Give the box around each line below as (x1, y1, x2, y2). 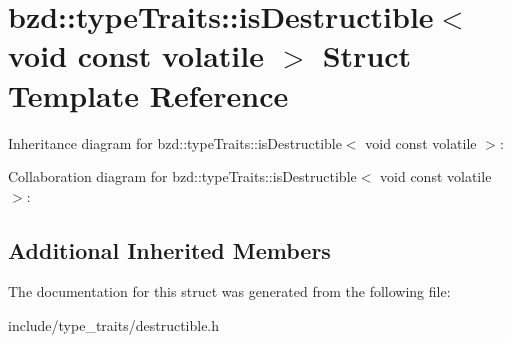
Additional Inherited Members (8, 234, 331, 265)
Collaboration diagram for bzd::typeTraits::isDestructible (8, 166, 357, 187)
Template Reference (8, 74, 289, 115)
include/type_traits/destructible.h (8, 315, 220, 336)
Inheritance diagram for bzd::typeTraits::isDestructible (8, 132, 342, 153)
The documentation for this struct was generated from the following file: (8, 281, 451, 302)
